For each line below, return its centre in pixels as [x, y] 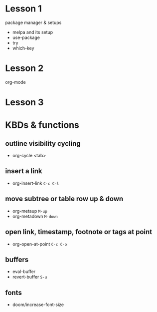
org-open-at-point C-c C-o [40, 244]
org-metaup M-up [30, 211]
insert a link [24, 171]
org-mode [15, 82]
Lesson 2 [24, 68]
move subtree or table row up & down [64, 199]
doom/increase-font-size [38, 305]
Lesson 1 [24, 9]
